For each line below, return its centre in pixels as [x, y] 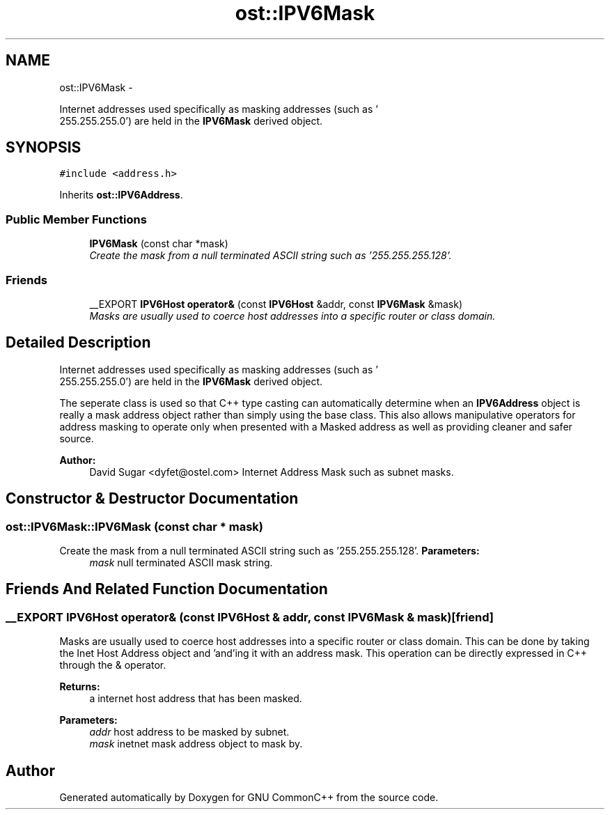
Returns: [80, 687]
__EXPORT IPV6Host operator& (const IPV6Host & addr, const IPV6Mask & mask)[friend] [250, 617]
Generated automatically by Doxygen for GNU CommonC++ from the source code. [249, 798]
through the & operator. [113, 665]
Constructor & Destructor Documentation [152, 499]
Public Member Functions [76, 219]
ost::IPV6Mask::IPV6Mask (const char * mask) [134, 526]
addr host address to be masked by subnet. [189, 732]
